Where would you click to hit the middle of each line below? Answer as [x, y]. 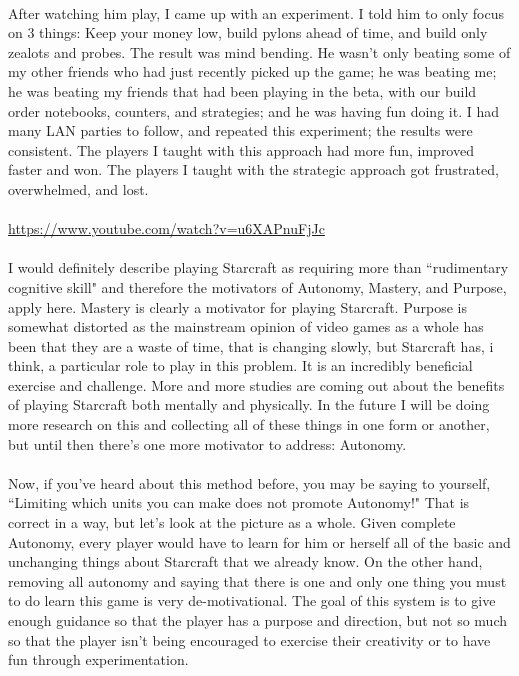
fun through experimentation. [98, 659]
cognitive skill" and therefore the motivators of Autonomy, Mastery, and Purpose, [257, 286]
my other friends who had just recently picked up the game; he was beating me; [252, 71]
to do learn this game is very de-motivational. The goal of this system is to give [252, 600]
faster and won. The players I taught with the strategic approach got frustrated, [253, 169]
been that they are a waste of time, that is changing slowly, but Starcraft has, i [251, 345]
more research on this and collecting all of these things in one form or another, [249, 424]
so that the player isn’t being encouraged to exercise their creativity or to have [249, 639]
